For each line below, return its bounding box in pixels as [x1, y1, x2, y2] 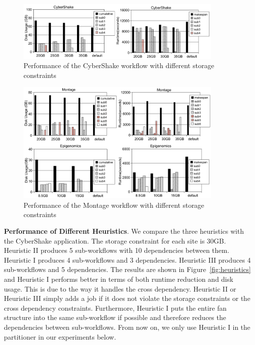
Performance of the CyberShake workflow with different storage [24, 60, 214, 71]
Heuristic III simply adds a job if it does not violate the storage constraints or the [4, 293, 251, 303]
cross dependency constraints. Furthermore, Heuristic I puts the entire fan [4, 302, 227, 313]
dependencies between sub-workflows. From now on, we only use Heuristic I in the [4, 321, 251, 332]
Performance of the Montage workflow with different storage [24, 199, 204, 210]
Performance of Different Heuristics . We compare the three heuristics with [4, 226, 244, 236]
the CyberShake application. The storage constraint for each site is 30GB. [4, 235, 226, 246]
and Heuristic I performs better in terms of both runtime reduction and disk [4, 273, 233, 284]
